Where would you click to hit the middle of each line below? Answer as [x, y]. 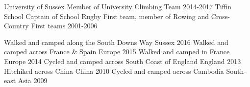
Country [16, 26]
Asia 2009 [33, 80]
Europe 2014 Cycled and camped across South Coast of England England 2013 [123, 61]
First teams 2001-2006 [64, 26]
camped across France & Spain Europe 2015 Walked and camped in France [117, 52]
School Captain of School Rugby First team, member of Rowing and [107, 16]
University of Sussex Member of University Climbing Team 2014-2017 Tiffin [118, 6]
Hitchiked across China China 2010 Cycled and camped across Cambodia [114, 71]
